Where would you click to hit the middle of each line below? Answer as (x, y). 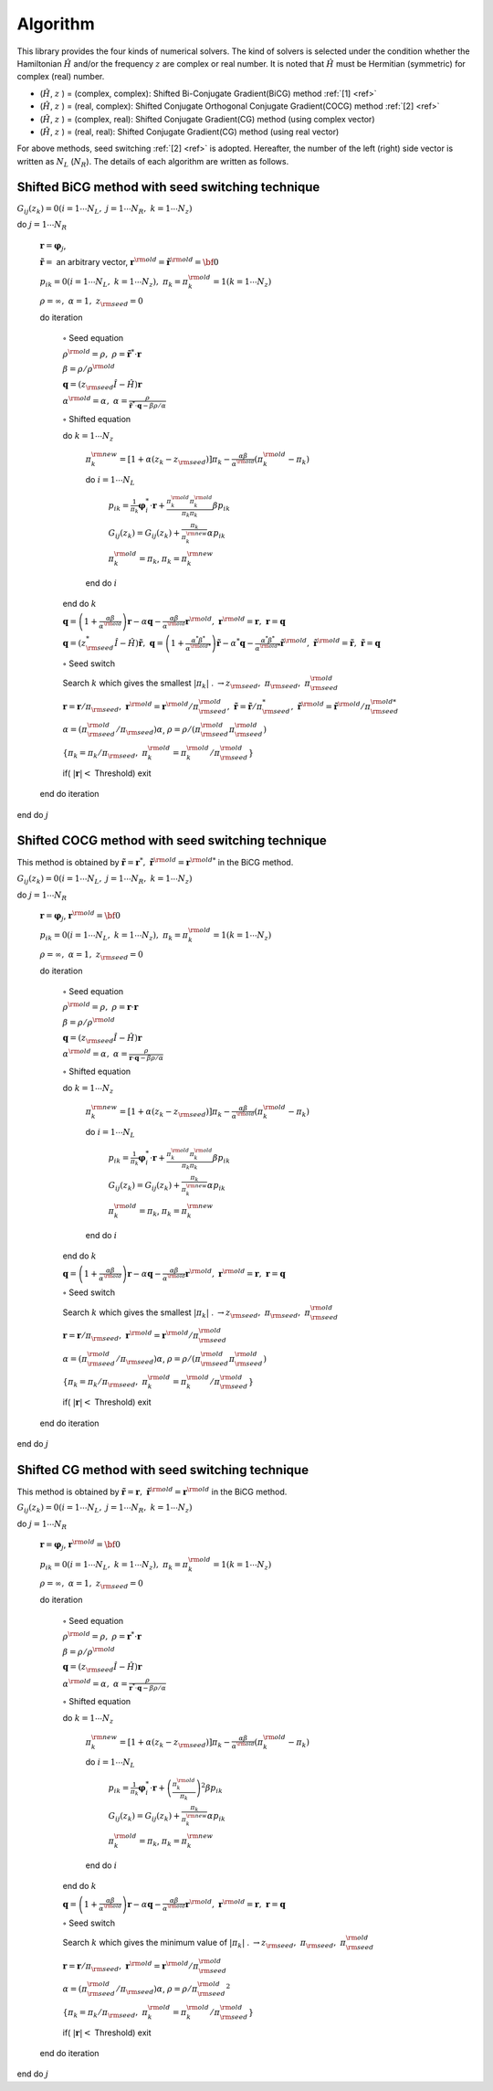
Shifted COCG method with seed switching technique (172, 841)
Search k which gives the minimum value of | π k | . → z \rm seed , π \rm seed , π (205, 1943)
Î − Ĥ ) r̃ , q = (139, 643)
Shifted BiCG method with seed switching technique (168, 187)
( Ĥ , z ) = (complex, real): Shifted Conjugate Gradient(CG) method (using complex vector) (207, 119)
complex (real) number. (61, 77)
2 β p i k (212, 1788)
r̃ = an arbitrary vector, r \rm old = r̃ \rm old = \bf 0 (129, 262)
